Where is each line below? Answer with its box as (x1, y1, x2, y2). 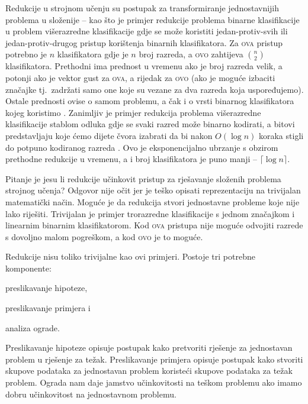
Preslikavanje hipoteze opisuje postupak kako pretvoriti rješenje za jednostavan (5, 341, 293, 354)
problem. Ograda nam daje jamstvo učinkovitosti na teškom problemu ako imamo (5, 376, 302, 389)
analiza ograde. (5, 321, 60, 334)
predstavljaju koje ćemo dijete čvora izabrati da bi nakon (5, 129, 213, 141)
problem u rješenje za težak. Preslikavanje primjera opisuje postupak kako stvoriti (5, 353, 303, 365)
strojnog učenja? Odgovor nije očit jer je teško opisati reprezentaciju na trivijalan (5, 184, 301, 196)
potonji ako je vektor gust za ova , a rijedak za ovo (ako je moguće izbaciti (5, 71, 275, 83)
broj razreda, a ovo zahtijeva (139, 48, 243, 60)
